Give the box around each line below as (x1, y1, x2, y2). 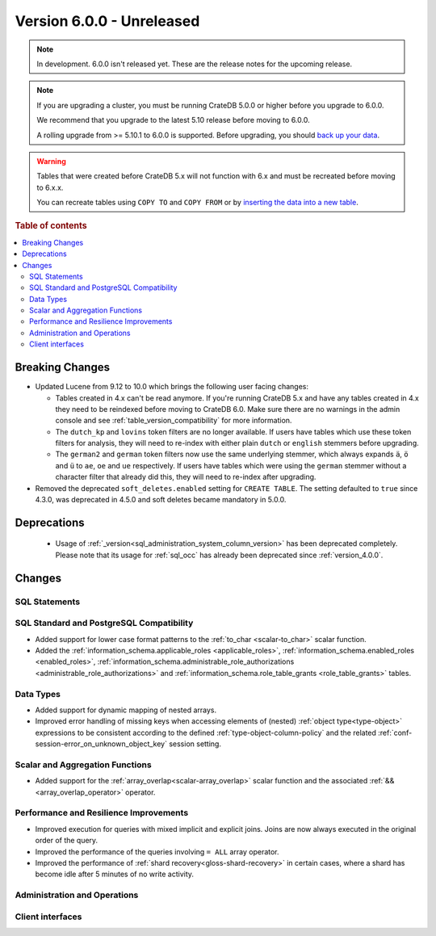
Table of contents (15, 220, 88, 232)
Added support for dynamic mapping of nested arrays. (35, 705, 217, 715)
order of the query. (35, 836, 99, 846)
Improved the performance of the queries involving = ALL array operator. (35, 846, 279, 856)
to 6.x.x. (36, 183, 64, 192)
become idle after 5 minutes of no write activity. (35, 869, 194, 879)
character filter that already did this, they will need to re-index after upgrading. (55, 472, 317, 482)
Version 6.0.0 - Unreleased (15, 12, 200, 30)
